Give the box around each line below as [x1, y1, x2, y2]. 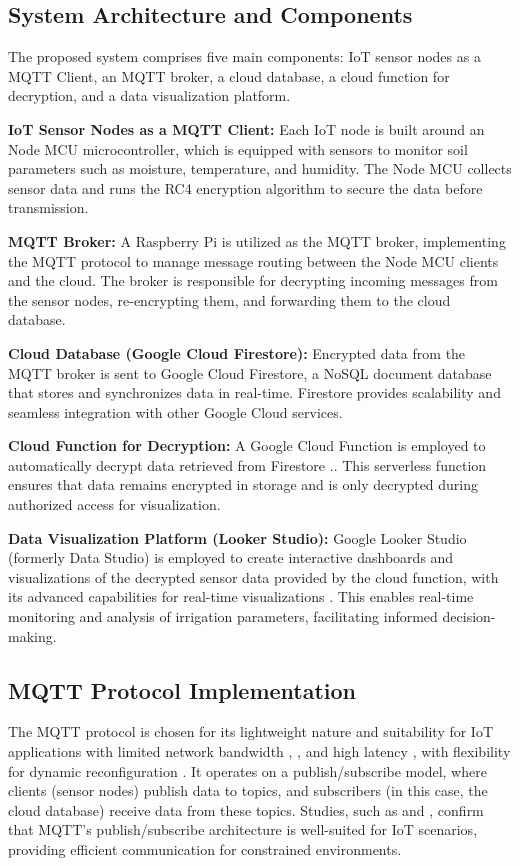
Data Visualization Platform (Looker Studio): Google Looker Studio [8, 527, 467, 548]
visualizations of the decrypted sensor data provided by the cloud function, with [8, 566, 499, 587]
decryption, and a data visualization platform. [8, 85, 291, 106]
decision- [442, 606, 496, 627]
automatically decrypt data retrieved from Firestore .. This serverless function [8, 454, 487, 475]
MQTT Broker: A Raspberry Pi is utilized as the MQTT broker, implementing [8, 230, 506, 251]
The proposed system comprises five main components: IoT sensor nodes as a [8, 46, 481, 67]
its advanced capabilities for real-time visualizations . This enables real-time [8, 586, 474, 607]
